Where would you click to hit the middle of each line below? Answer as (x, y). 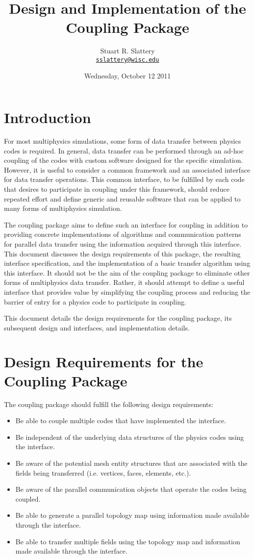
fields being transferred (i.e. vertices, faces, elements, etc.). (103, 472)
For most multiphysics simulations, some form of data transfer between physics (123, 141)
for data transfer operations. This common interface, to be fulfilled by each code (124, 179)
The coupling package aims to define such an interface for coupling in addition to (126, 224)
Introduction (48, 117)
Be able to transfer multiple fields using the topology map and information (128, 541)
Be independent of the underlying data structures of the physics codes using (130, 437)
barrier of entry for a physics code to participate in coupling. (95, 301)
